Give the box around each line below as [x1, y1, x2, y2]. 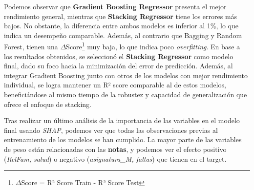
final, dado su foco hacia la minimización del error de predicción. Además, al [4, 61, 233, 71]
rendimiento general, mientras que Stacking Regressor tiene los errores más [4, 11, 237, 21]
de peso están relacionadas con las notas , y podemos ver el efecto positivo [4, 144, 227, 154]
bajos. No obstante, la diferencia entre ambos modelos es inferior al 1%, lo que [4, 21, 239, 31]
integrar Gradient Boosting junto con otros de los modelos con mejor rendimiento [4, 70, 248, 80]
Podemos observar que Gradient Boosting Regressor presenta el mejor [4, 1, 227, 11]
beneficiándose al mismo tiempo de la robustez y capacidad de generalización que [4, 89, 247, 99]
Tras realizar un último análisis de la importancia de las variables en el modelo [4, 115, 240, 126]
